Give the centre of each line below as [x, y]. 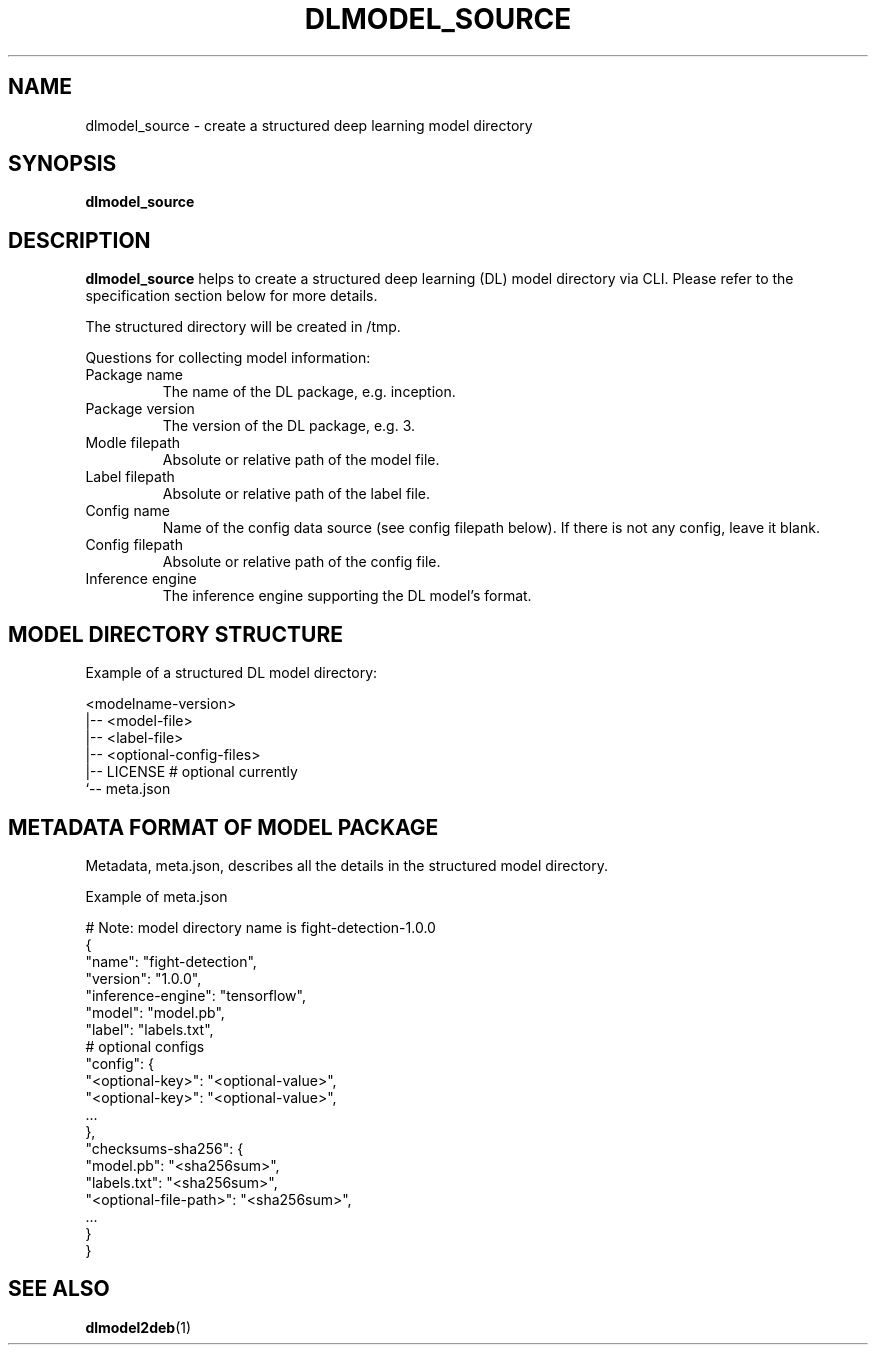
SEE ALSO [59, 1289]
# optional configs [145, 1046]
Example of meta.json [156, 896]
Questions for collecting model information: [228, 358]
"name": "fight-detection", [171, 961]
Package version [140, 409]
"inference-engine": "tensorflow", [195, 995]
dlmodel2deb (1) [138, 1327]
